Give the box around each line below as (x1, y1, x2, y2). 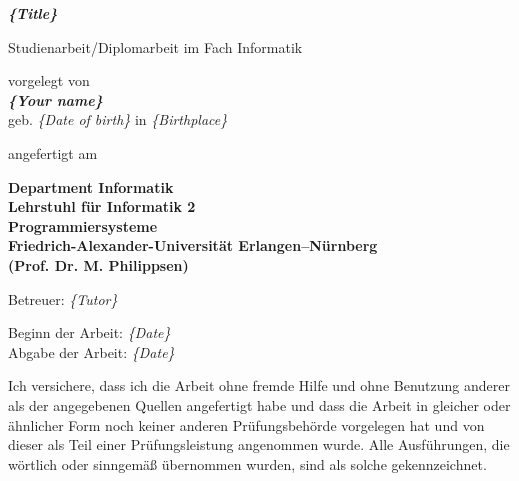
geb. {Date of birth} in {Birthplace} (8, 109, 228, 130)
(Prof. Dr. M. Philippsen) (8, 254, 189, 275)
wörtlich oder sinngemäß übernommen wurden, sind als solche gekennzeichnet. (8, 453, 487, 474)
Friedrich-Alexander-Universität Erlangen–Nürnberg (8, 235, 378, 256)
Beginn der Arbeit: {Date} (8, 322, 171, 343)
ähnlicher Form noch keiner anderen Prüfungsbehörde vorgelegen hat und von (8, 414, 485, 435)
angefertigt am (8, 142, 98, 163)
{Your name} (8, 89, 103, 110)
